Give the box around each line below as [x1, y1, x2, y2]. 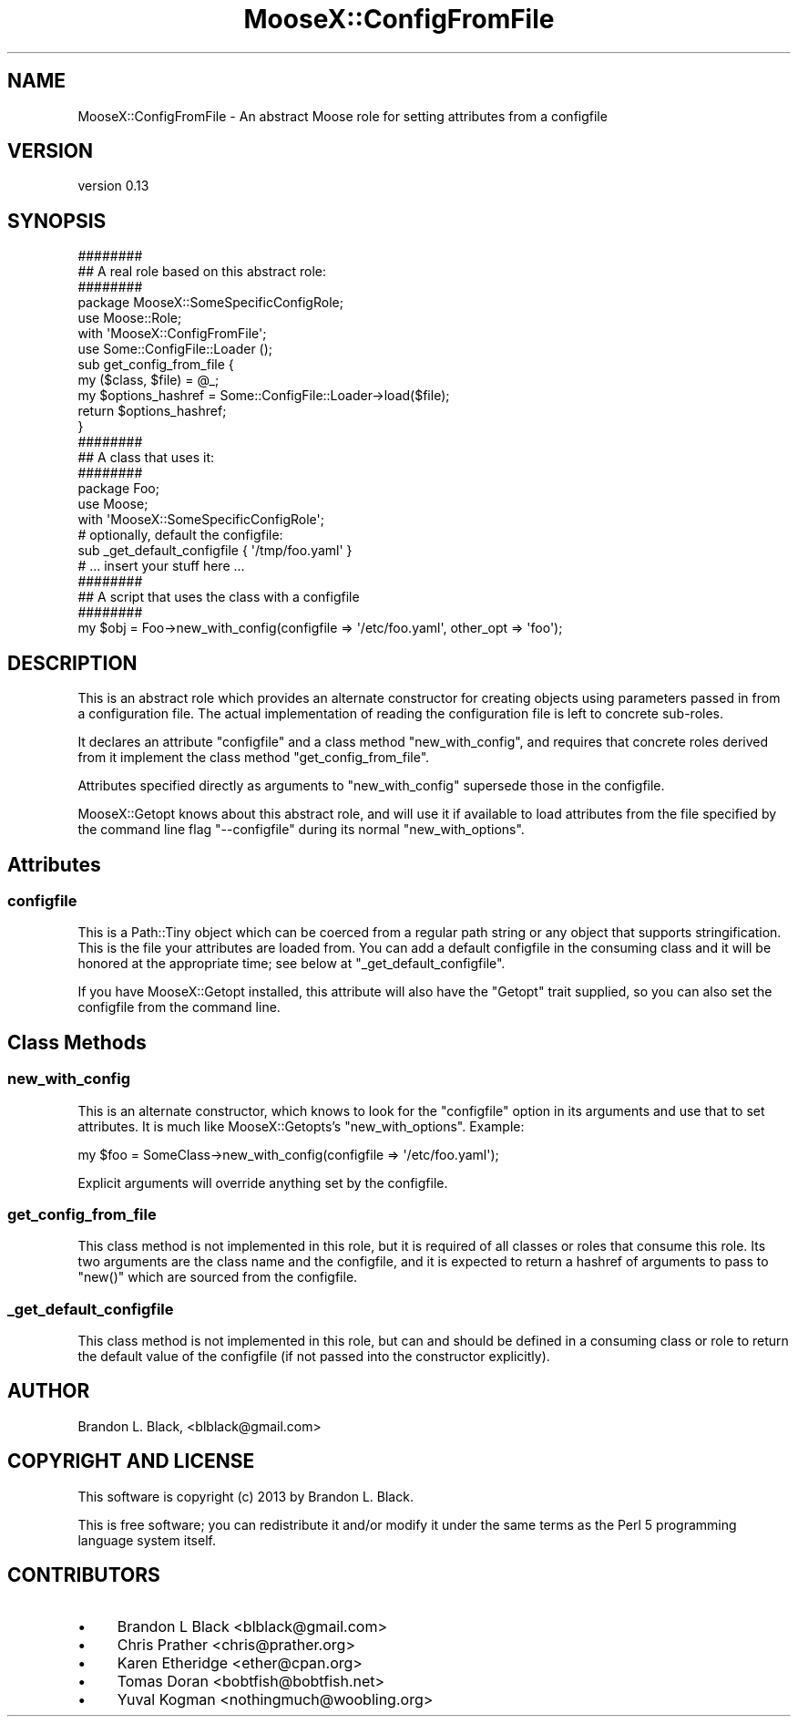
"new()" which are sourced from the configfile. [77, 1269, 358, 1285]
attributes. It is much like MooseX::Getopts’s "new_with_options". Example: [77, 1118, 525, 1134]
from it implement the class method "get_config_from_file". [77, 749, 430, 766]
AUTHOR [7, 1379, 90, 1403]
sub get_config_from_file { [77, 356, 234, 373]
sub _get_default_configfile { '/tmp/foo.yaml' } [77, 542, 353, 559]
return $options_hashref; [77, 403, 227, 419]
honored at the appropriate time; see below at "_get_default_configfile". [77, 955, 506, 972]
